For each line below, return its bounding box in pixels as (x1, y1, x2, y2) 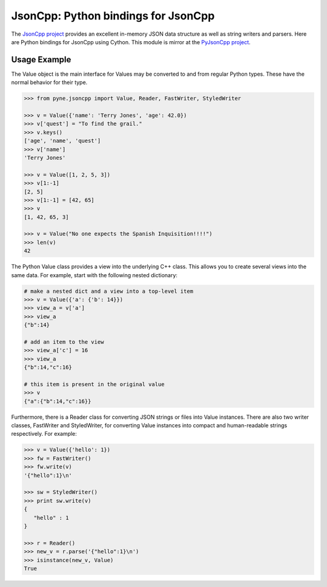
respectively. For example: (11, 430, 77, 438)
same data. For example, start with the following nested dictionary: (11, 271, 178, 278)
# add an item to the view (24, 338, 104, 345)
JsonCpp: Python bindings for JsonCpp (11, 9, 215, 22)
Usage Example (11, 54, 71, 65)
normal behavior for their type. (11, 79, 88, 86)
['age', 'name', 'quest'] (24, 137, 101, 145)
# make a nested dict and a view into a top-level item (24, 287, 194, 295)
